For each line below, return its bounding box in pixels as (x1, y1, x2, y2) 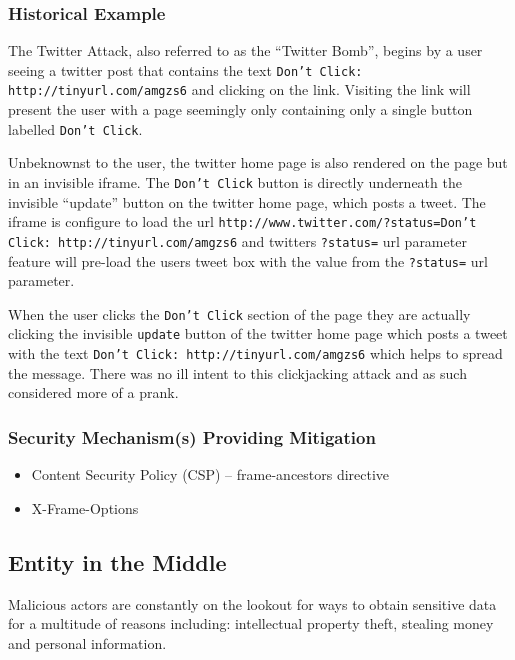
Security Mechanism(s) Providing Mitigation (8, 424, 376, 449)
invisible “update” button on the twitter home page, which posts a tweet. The (8, 191, 486, 212)
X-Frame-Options (31, 497, 139, 518)
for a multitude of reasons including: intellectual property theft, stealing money (8, 613, 494, 634)
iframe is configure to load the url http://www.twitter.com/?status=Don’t (8, 211, 477, 232)
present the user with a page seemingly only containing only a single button (8, 99, 473, 120)
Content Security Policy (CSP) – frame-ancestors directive (31, 464, 390, 485)
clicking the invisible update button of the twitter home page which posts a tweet (8, 323, 508, 344)
